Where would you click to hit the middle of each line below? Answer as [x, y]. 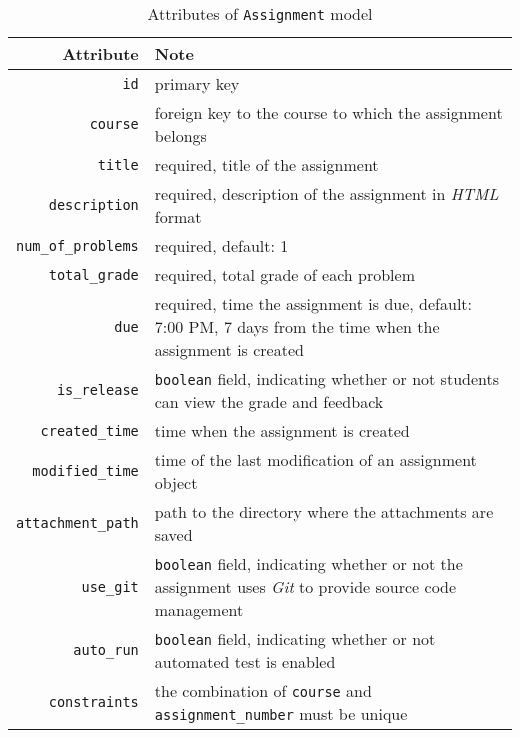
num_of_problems [77, 245]
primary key [197, 83]
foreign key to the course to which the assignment [328, 112]
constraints [93, 702]
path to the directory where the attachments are [324, 511]
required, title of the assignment [266, 164]
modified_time [85, 471]
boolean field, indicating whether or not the [308, 563]
